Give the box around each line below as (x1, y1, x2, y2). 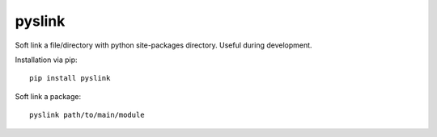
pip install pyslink (29, 73, 111, 83)
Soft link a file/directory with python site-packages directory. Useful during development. (15, 40, 312, 50)
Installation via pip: (15, 55, 78, 64)
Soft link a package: (15, 91, 81, 101)
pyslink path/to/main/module (29, 110, 145, 120)
